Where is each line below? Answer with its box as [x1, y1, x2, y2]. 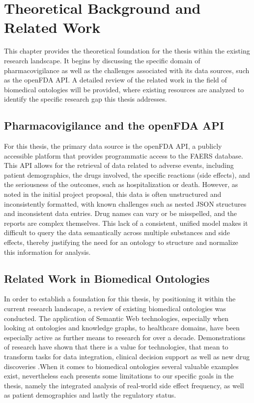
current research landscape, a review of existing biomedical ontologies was [4, 303, 226, 313]
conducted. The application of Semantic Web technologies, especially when [4, 313, 229, 323]
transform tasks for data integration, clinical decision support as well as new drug [4, 351, 250, 361]
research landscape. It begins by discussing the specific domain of [4, 55, 200, 65]
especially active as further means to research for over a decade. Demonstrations [4, 332, 246, 342]
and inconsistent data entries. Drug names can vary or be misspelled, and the [4, 208, 237, 218]
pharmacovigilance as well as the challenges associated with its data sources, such [4, 65, 250, 75]
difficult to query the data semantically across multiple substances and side [4, 227, 230, 238]
